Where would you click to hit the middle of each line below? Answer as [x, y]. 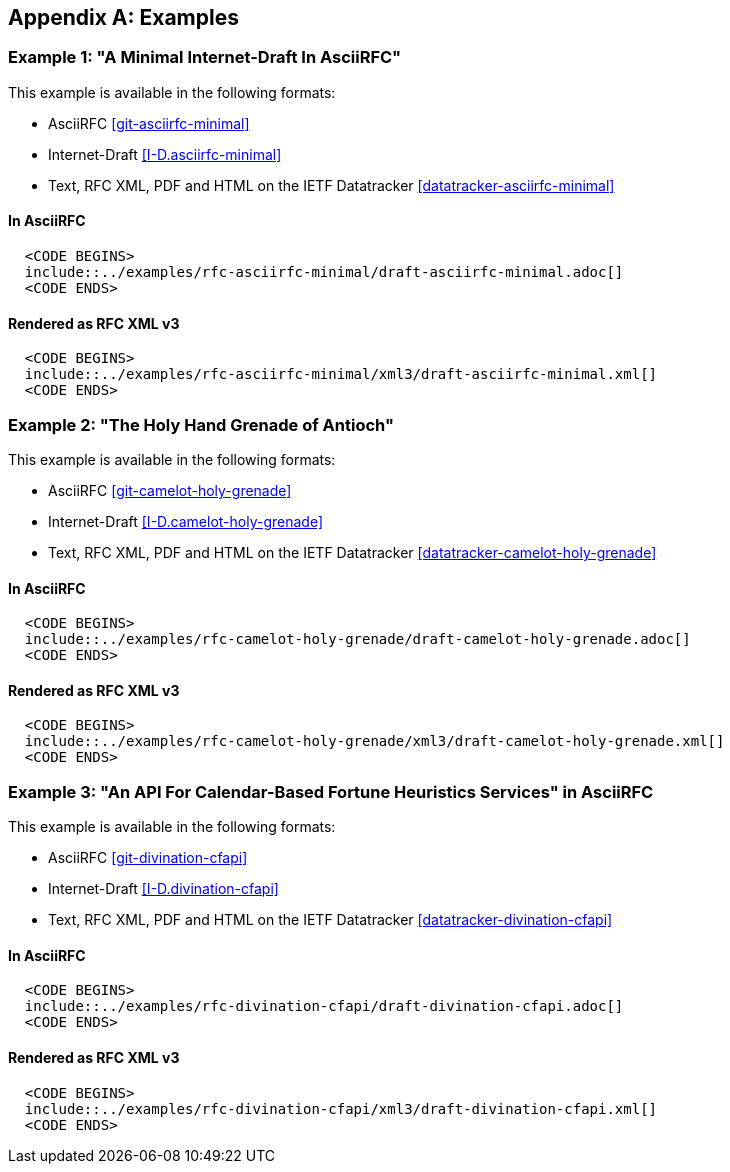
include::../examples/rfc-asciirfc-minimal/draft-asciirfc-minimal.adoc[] [324, 272]
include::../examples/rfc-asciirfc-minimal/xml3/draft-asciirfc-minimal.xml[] [341, 374]
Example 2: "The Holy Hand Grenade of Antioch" [201, 424]
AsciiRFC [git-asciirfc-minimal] [149, 123]
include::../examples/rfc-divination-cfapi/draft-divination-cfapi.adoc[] [324, 1006]
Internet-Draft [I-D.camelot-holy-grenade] [186, 521]
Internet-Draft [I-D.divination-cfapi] [163, 889]
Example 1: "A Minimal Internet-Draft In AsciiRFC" [205, 57]
